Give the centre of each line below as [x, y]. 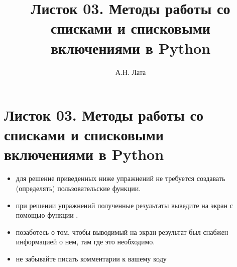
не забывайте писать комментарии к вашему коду [91, 258]
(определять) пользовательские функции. [78, 188]
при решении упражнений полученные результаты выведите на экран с [124, 205]
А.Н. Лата [131, 72]
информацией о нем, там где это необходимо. [85, 242]
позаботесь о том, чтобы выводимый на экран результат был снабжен [122, 232]
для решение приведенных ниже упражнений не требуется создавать [121, 178]
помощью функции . [47, 215]
